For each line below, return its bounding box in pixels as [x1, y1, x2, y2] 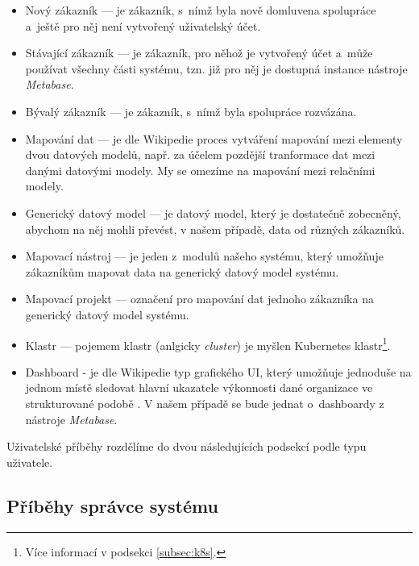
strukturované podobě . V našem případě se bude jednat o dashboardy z [25, 394, 384, 411]
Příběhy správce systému [6, 493, 218, 518]
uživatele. [6, 453, 53, 470]
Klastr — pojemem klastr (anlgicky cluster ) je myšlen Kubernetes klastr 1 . [25, 334, 391, 353]
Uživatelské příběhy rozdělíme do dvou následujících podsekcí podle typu [6, 438, 367, 455]
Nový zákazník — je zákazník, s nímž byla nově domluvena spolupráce [25, 2, 376, 18]
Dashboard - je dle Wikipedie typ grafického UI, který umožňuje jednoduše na [25, 363, 412, 380]
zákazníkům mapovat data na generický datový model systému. [25, 263, 339, 280]
